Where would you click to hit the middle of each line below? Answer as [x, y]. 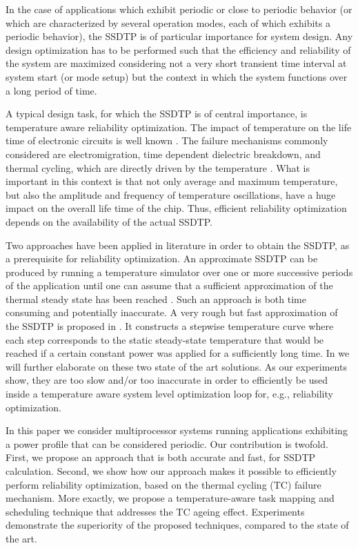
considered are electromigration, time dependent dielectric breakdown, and [163, 154]
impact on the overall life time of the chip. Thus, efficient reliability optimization [176, 208]
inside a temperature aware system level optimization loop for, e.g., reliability [169, 394]
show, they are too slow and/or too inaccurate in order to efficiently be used [167, 380]
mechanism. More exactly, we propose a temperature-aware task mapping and [170, 498]
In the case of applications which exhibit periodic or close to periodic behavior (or [179, 9]
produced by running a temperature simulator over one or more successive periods [179, 272]
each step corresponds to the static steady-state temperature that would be [165, 339]
